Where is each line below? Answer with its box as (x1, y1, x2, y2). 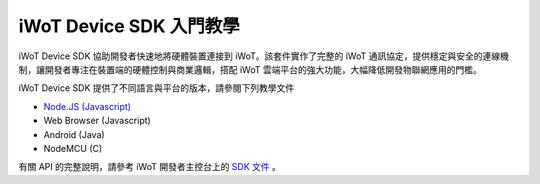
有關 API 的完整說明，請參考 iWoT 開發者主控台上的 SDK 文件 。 (18, 161, 282, 173)
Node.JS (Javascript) (43, 100, 132, 112)
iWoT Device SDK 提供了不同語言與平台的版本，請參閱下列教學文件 (18, 82, 295, 94)
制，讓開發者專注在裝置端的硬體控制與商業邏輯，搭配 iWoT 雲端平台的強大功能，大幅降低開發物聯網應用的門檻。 (18, 63, 482, 75)
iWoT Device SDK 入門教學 (18, 15, 240, 37)
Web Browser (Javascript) (43, 115, 152, 127)
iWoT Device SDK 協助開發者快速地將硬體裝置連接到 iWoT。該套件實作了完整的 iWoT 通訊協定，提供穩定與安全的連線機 (18, 50, 509, 62)
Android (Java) (43, 128, 105, 140)
